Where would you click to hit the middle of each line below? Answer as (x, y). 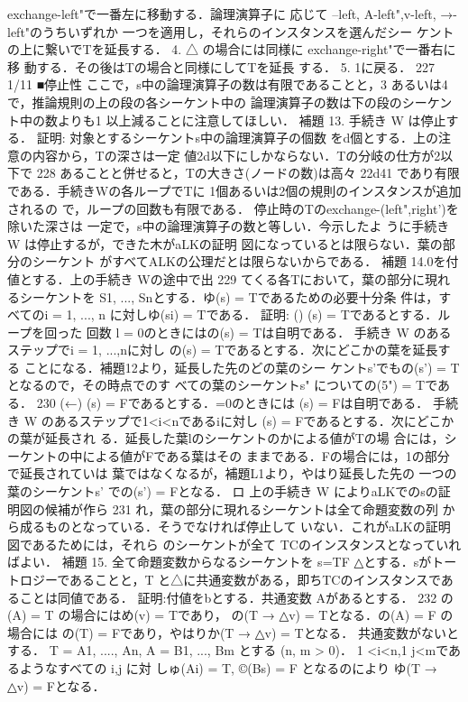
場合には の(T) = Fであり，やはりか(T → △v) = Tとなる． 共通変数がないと (233, 632)
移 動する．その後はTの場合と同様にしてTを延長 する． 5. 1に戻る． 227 (221, 66)
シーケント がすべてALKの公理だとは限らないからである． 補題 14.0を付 (245, 261)
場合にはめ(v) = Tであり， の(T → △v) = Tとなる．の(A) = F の (262, 615)
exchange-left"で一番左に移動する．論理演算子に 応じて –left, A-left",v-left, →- (232, 14)
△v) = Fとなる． (56, 685)
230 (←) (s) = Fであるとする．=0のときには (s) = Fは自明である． (233, 403)
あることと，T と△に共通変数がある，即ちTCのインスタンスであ (262, 579)
